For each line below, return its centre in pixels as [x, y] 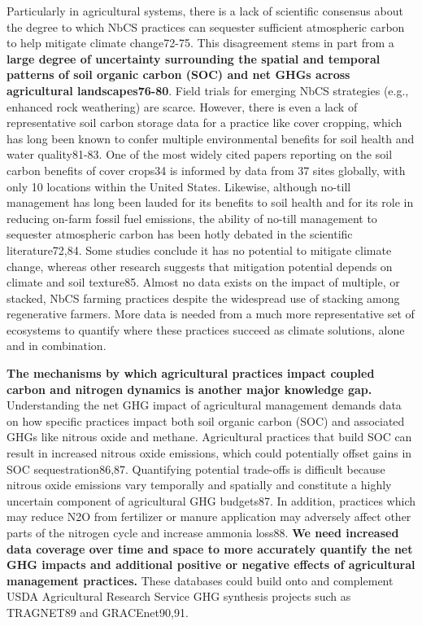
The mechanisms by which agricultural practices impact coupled [191, 373]
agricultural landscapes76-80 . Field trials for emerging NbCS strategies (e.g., [208, 90]
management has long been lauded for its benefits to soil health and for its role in [210, 202]
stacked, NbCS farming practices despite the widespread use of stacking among [203, 298]
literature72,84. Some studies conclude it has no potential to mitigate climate [199, 250]
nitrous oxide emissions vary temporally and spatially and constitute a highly [199, 485]
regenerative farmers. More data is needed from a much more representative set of [211, 314]
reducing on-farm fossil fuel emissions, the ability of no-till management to [192, 218]
